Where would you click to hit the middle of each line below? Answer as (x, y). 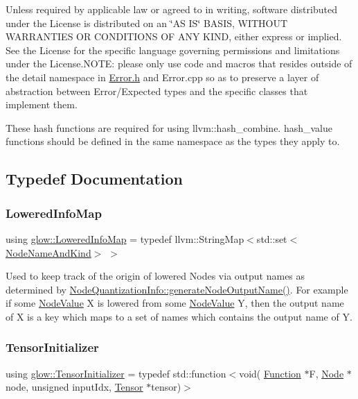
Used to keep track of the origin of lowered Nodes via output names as (155, 276)
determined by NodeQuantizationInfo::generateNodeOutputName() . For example (177, 289)
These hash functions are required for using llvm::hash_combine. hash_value (169, 127)
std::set (272, 238)
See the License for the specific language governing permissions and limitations (173, 50)
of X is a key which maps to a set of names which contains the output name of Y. (179, 316)
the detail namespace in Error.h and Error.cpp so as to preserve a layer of (162, 77)
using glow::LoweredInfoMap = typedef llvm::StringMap (125, 238)
